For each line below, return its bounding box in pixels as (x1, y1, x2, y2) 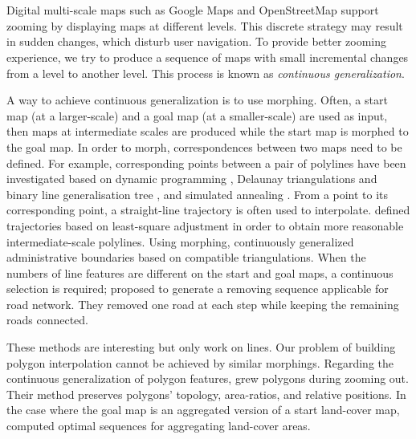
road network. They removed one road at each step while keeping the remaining (6, 295, 399, 312)
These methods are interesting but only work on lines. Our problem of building (6, 339, 396, 356)
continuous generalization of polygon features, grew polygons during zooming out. (6, 370, 409, 387)
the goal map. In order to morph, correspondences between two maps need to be (6, 138, 402, 155)
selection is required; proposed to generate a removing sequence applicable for (6, 280, 389, 297)
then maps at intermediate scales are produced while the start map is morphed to (6, 123, 409, 140)
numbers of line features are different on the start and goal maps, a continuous (6, 264, 394, 281)
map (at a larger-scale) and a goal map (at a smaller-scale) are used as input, (6, 107, 388, 124)
